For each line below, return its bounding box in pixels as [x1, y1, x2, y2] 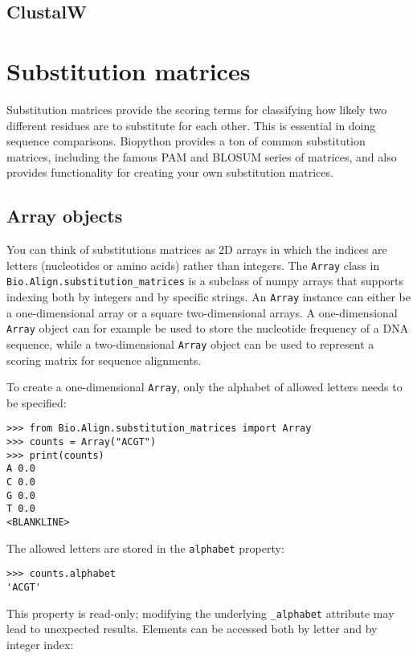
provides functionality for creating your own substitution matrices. [6, 164, 333, 181]
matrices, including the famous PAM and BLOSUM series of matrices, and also [6, 148, 397, 165]
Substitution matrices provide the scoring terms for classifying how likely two [6, 100, 387, 117]
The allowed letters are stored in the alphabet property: [6, 539, 284, 556]
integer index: [6, 636, 74, 652]
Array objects [6, 203, 123, 228]
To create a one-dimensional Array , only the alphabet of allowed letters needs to [6, 378, 403, 395]
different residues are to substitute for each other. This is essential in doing [6, 116, 376, 133]
